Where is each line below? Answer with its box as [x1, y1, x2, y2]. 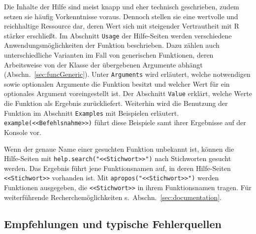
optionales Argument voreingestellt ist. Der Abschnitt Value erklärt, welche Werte [4, 88, 252, 99]
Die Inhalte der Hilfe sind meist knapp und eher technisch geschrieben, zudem [4, 1, 239, 11]
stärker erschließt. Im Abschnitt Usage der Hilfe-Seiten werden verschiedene [4, 30, 232, 40]
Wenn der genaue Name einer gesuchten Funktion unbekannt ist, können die [4, 143, 234, 154]
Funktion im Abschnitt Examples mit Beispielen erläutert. [4, 107, 179, 118]
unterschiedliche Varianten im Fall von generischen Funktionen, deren [4, 50, 214, 60]
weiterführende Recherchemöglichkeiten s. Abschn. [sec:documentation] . [4, 192, 222, 202]
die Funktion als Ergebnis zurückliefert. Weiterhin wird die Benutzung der [4, 98, 228, 108]
